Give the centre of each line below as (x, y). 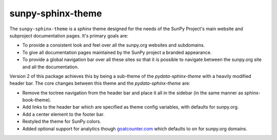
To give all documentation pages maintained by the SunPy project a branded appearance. (117, 52)
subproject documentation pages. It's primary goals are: (69, 35)
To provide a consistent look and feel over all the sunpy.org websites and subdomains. (114, 45)
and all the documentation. (51, 67)
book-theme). (37, 100)
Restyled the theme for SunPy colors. (62, 122)
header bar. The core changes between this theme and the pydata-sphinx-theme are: (100, 83)
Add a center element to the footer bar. (63, 114)
